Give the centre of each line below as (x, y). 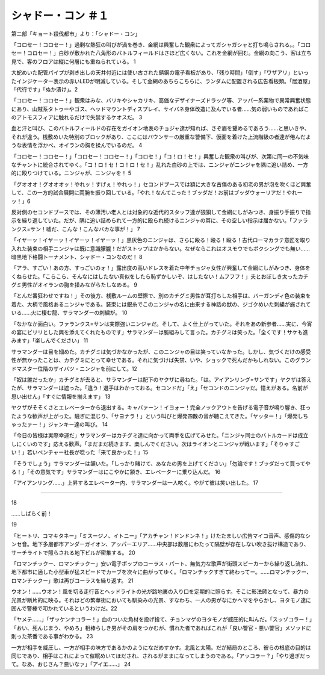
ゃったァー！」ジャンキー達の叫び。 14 (59, 424)
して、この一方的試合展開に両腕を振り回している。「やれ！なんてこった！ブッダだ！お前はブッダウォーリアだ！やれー (157, 193)
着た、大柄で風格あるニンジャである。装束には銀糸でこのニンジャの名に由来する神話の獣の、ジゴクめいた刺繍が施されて (161, 304)
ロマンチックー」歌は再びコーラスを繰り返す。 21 (72, 580)
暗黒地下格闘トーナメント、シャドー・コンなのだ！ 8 (77, 257)
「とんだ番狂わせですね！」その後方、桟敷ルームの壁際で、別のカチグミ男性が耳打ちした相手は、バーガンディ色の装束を (161, 296)
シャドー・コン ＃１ (60, 16)
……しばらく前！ (32, 514)
